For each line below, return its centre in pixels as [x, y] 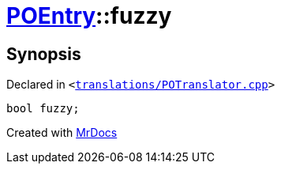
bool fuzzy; [43, 109]
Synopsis [44, 54]
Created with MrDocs [62, 133]
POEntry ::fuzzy [89, 16]
